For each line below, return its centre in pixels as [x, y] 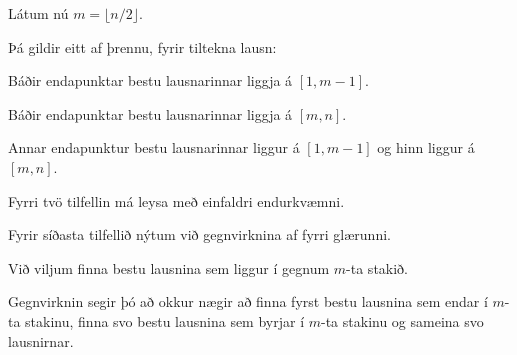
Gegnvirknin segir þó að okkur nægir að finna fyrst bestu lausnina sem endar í [248, 301]
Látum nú [38, 13]
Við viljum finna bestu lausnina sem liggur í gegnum [169, 267]
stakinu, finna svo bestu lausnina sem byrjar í [165, 320]
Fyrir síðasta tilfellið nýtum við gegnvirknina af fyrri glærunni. [199, 234]
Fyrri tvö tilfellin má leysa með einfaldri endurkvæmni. [176, 200]
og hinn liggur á [426, 147]
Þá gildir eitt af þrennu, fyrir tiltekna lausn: [142, 46]
